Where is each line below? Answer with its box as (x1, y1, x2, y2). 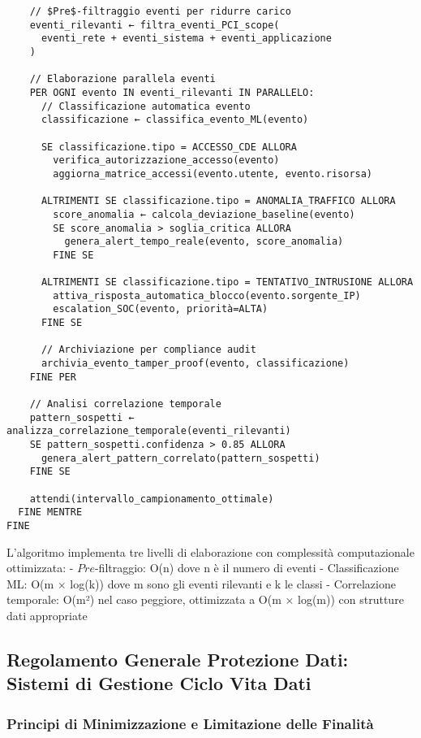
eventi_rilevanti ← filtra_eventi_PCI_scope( (29, 19, 280, 31)
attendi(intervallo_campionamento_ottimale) (29, 493, 274, 505)
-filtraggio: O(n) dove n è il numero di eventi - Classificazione (94, 559, 399, 576)
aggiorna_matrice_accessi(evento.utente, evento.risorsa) (53, 167, 373, 180)
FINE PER (29, 371, 76, 383)
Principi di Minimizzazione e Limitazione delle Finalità (6, 713, 374, 733)
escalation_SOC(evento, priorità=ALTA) (53, 303, 268, 315)
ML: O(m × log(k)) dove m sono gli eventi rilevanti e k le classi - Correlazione (6, 575, 396, 592)
